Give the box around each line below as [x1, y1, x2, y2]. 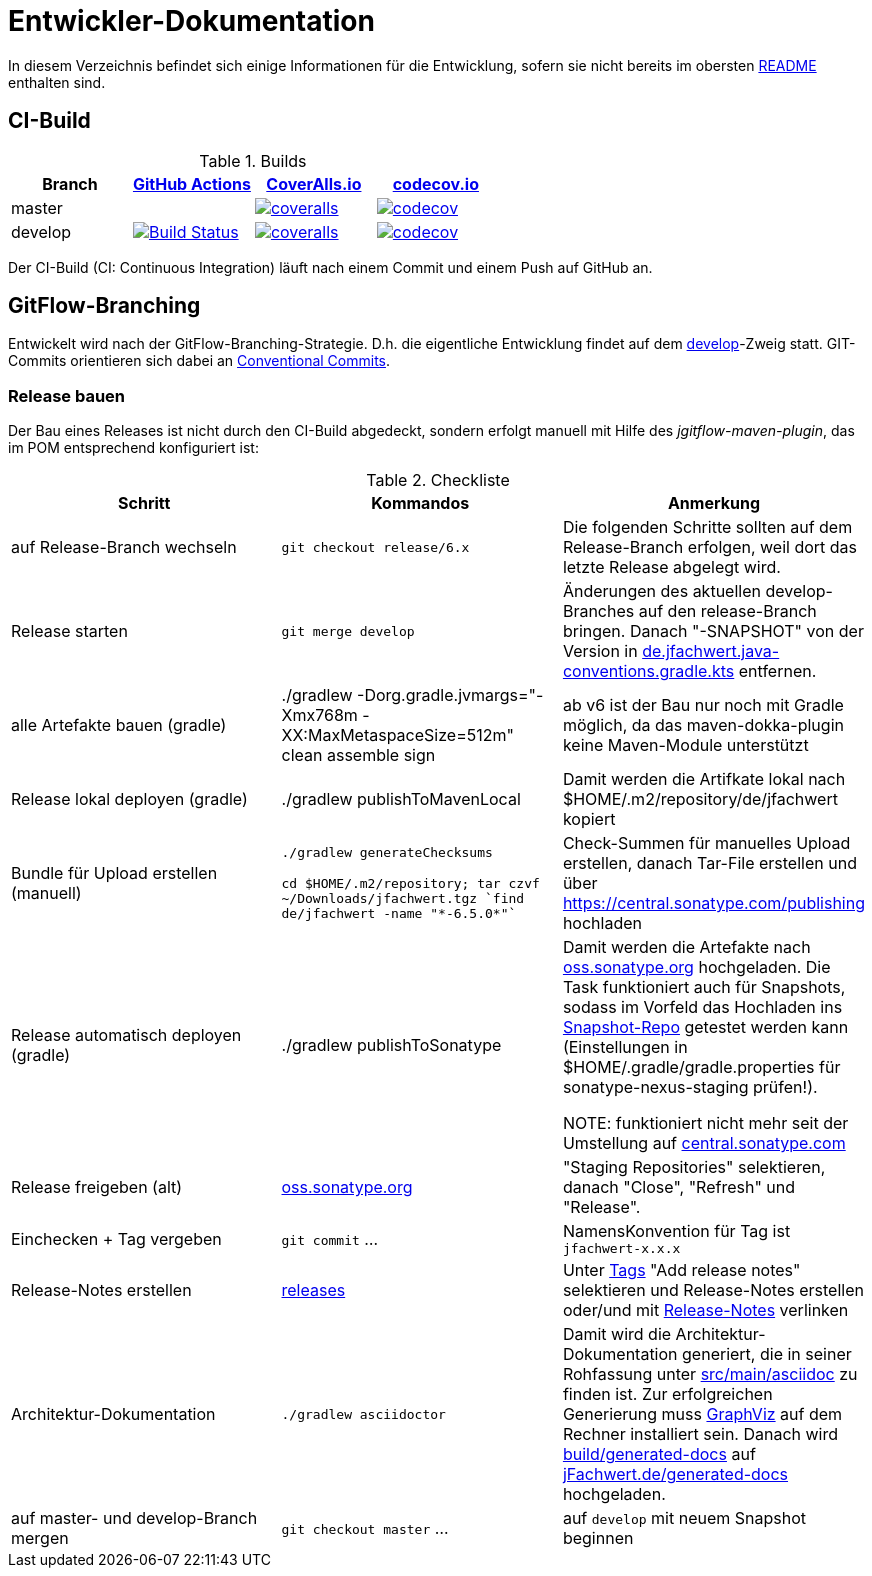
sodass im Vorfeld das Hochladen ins [562, 997, 843, 1018]
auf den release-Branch [638, 601, 817, 622]
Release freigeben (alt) [11, 1177, 183, 1198]
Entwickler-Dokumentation [8, 4, 375, 38]
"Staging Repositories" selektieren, [562, 1157, 826, 1178]
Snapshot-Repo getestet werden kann [562, 1017, 849, 1038]
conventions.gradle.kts [562, 661, 735, 682]
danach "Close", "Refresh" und [562, 1177, 796, 1198]
